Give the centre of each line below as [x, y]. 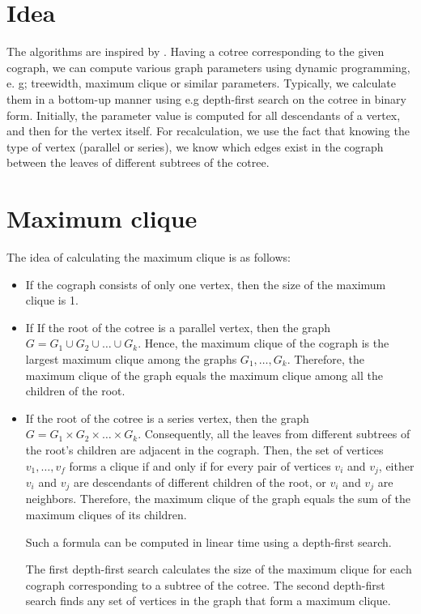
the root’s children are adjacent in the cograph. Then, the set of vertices [204, 449]
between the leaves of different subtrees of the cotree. [138, 162]
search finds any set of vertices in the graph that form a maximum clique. [208, 601]
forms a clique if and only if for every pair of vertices [200, 465]
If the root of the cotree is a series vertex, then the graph [167, 418]
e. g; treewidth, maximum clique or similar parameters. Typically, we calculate [201, 83]
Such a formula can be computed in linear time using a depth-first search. [208, 542]
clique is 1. [52, 300]
